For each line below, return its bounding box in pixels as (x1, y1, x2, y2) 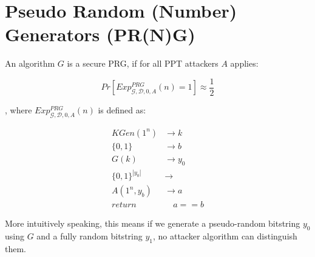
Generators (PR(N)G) (5, 22, 195, 47)
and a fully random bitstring (36, 229, 143, 242)
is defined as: (98, 103, 146, 116)
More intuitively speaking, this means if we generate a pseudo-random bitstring (5, 217, 300, 230)
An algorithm (5, 57, 55, 70)
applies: (230, 57, 259, 70)
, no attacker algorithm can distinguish (152, 229, 297, 242)
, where (5, 103, 32, 116)
